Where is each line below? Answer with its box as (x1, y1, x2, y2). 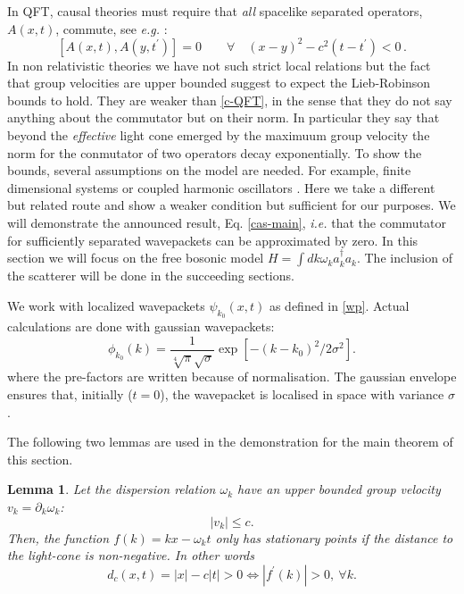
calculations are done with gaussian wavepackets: (7, 317, 275, 336)
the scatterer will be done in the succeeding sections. (7, 266, 294, 285)
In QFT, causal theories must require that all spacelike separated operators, (7, 2, 423, 20)
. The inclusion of (356, 248, 452, 267)
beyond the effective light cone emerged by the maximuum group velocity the (7, 126, 430, 145)
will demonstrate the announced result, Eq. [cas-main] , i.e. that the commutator (7, 213, 447, 232)
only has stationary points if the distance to (215, 528, 453, 547)
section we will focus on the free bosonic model (7, 248, 264, 267)
